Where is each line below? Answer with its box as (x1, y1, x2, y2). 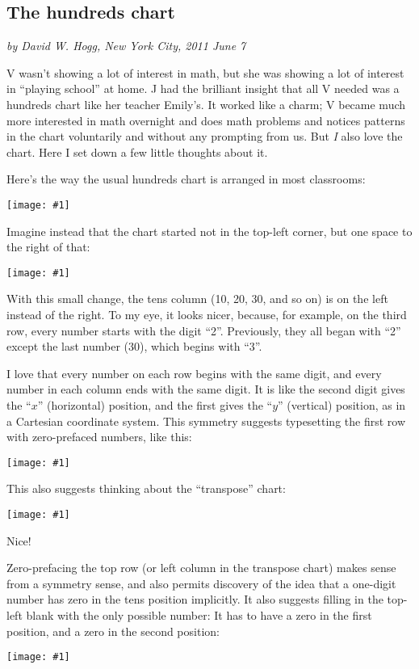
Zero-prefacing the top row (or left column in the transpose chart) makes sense (6, 559, 396, 576)
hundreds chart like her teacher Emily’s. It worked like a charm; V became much (6, 95, 406, 112)
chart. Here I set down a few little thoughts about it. (6, 143, 268, 160)
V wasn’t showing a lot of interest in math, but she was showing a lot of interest (6, 64, 404, 81)
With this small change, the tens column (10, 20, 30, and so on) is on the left (6, 290, 388, 307)
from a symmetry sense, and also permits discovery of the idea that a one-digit (6, 574, 396, 591)
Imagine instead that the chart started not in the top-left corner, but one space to (6, 222, 413, 239)
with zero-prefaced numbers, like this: (6, 428, 192, 445)
